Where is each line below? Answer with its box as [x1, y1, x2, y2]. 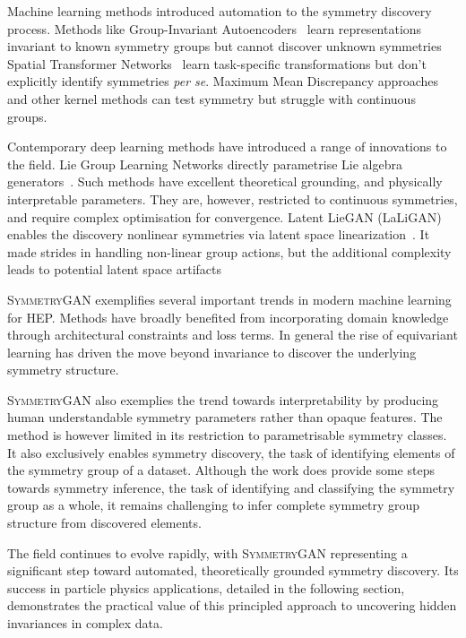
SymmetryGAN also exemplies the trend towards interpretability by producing [7, 390, 439, 409]
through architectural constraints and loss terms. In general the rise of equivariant [7, 325, 458, 344]
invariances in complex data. [7, 614, 163, 632]
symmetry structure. [7, 360, 119, 379]
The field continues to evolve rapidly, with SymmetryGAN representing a [7, 543, 408, 562]
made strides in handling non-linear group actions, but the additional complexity [7, 242, 452, 261]
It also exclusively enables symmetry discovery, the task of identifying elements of [7, 443, 455, 461]
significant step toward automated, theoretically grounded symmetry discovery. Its [7, 561, 459, 580]
